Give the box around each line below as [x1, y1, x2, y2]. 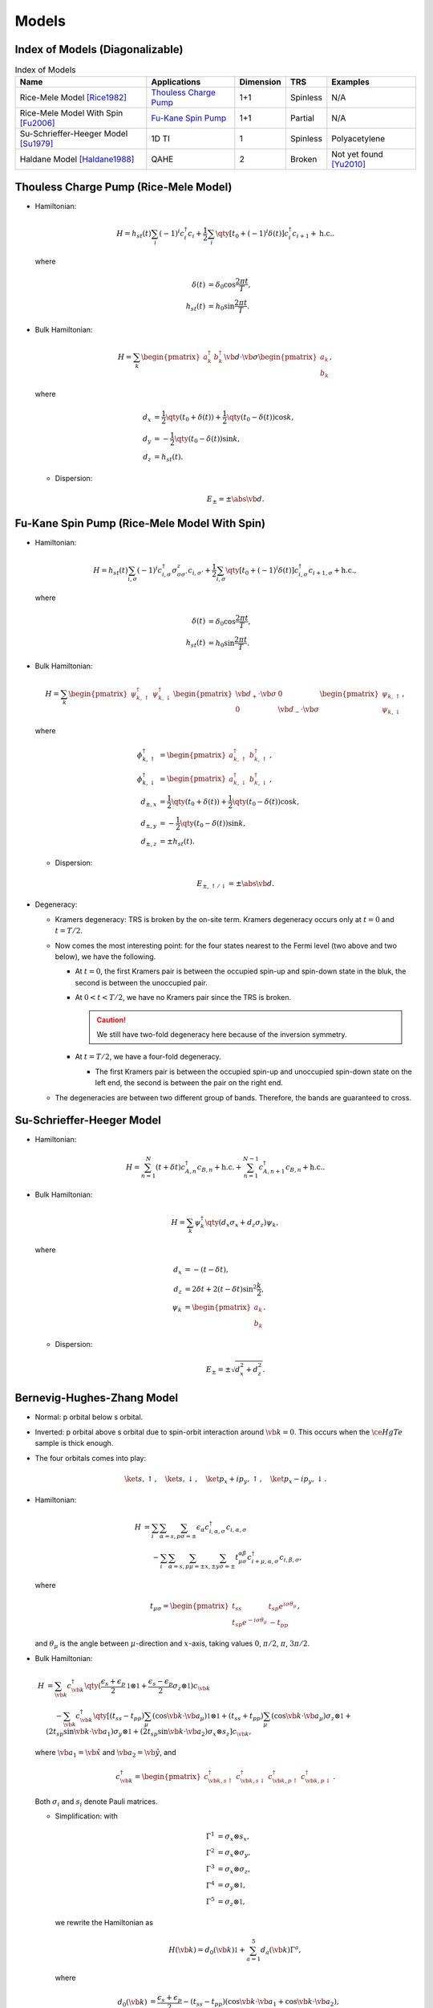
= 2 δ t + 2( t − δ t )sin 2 [184, 1284, 257, 1293]
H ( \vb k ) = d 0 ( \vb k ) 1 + [168, 1945, 246, 1957]
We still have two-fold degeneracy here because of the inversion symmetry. [96, 1029, 348, 1039]
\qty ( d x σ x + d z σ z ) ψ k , [204, 1218, 279, 1229]
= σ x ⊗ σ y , [217, 1848, 251, 1859]
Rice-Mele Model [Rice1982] [19, 92, 127, 104]
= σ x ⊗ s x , [217, 1832, 250, 1843]
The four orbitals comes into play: [34, 1453, 147, 1463]
